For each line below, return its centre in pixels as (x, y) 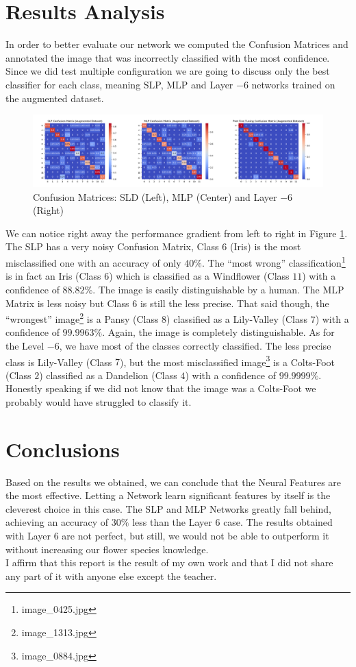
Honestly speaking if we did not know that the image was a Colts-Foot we (161, 388)
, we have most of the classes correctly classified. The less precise (195, 345)
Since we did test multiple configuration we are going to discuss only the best (168, 71)
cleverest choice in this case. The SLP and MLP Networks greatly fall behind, (169, 508)
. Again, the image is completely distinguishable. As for (218, 332)
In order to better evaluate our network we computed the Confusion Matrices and (177, 44)
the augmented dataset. (55, 98)
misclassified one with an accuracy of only (93, 262)
